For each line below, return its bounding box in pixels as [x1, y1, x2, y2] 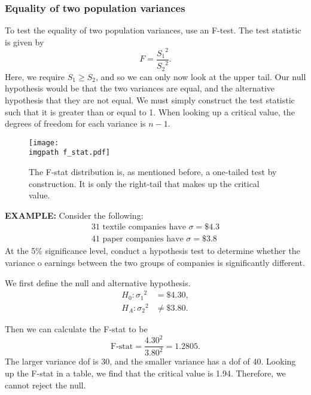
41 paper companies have [91, 235, 184, 244]
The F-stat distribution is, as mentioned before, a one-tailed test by [29, 166, 277, 178]
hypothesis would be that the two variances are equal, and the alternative [5, 82, 275, 94]
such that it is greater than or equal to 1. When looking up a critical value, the [5, 105, 295, 118]
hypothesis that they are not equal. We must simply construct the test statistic [5, 93, 295, 106]
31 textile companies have [91, 223, 186, 232]
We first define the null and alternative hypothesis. [5, 276, 191, 289]
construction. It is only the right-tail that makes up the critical [29, 177, 260, 189]
